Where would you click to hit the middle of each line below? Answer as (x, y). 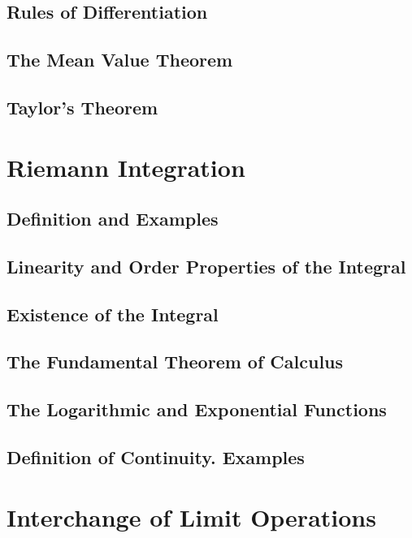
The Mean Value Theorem (120, 60)
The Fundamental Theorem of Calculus (175, 362)
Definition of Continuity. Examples (156, 457)
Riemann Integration (126, 167)
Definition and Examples (113, 219)
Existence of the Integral (113, 314)
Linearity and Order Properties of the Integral (206, 266)
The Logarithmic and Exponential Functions (197, 409)
